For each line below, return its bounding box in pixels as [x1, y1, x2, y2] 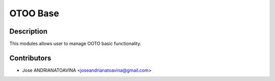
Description [9, 27, 48, 36]
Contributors [9, 53, 51, 62]
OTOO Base [9, 8, 60, 19]
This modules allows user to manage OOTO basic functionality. [9, 41, 142, 47]
